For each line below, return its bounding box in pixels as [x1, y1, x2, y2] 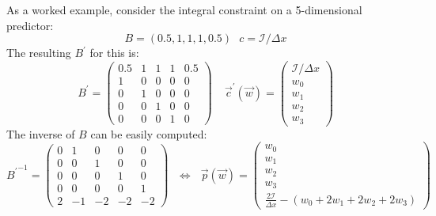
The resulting [6, 44, 71, 61]
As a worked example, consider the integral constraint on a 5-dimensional [6, 2, 362, 17]
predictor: [6, 17, 54, 33]
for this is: [89, 44, 139, 61]
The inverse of [6, 125, 75, 142]
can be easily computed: [90, 125, 207, 142]
